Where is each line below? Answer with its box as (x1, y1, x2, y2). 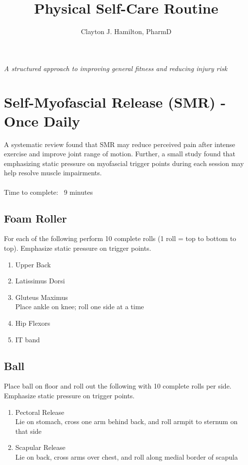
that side (15, 426, 42, 436)
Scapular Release (15, 442, 66, 452)
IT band (15, 334, 40, 344)
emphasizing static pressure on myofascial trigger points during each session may (4, 158, 244, 168)
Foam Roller (4, 210, 67, 225)
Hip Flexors (15, 317, 50, 328)
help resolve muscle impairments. (4, 167, 102, 178)
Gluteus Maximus (15, 292, 68, 302)
